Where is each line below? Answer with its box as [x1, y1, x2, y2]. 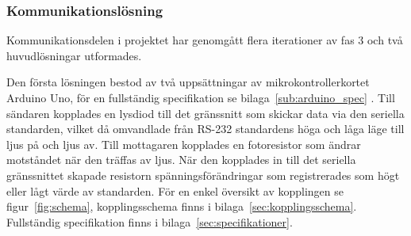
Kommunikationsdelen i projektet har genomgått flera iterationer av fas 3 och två [6, 32, 403, 48]
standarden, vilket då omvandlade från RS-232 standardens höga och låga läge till [6, 120, 405, 137]
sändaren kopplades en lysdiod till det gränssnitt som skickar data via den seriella [6, 105, 405, 121]
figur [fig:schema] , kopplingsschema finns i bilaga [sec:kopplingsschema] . [6, 198, 357, 215]
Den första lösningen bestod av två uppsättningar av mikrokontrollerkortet [6, 74, 370, 90]
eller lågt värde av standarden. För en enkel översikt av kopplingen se [6, 182, 344, 199]
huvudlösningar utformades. [6, 47, 142, 63]
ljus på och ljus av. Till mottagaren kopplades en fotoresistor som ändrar [6, 135, 361, 152]
